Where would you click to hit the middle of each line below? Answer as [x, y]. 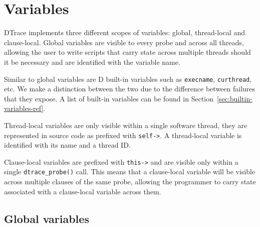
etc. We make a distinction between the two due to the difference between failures [130, 89]
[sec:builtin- [234, 98]
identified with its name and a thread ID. [67, 145]
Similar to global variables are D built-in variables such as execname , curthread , [128, 79]
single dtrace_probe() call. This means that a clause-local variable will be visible [130, 172]
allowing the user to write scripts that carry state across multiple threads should [127, 52]
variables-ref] [24, 108]
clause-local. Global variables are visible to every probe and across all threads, [124, 42]
